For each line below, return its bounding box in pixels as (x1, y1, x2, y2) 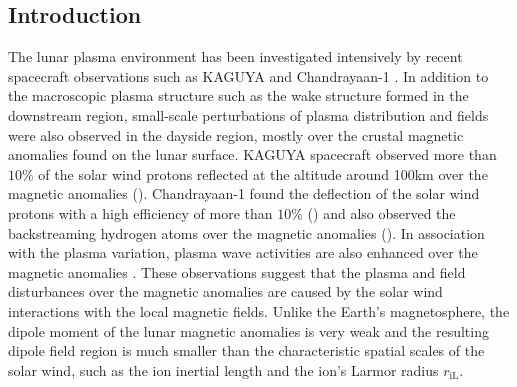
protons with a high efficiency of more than (8, 202, 273, 223)
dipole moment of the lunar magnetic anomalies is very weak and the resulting (8, 320, 489, 341)
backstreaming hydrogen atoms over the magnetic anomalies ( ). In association (8, 222, 485, 243)
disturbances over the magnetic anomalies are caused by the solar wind (8, 281, 443, 302)
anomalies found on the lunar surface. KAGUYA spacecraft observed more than (8, 144, 497, 165)
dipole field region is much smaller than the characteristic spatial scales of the (8, 340, 485, 361)
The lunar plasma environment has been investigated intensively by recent (8, 46, 463, 67)
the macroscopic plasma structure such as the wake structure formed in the (8, 85, 469, 106)
